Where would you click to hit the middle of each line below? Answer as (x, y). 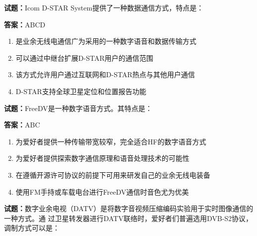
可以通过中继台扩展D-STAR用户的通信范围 (84, 58)
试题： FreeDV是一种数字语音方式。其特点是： (78, 108)
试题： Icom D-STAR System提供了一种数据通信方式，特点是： (104, 7)
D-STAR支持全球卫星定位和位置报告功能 (81, 91)
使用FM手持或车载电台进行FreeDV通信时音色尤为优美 (102, 191)
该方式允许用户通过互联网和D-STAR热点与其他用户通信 (105, 74)
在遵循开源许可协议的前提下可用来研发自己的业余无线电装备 (113, 175)
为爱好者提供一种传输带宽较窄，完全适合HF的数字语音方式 (111, 141)
